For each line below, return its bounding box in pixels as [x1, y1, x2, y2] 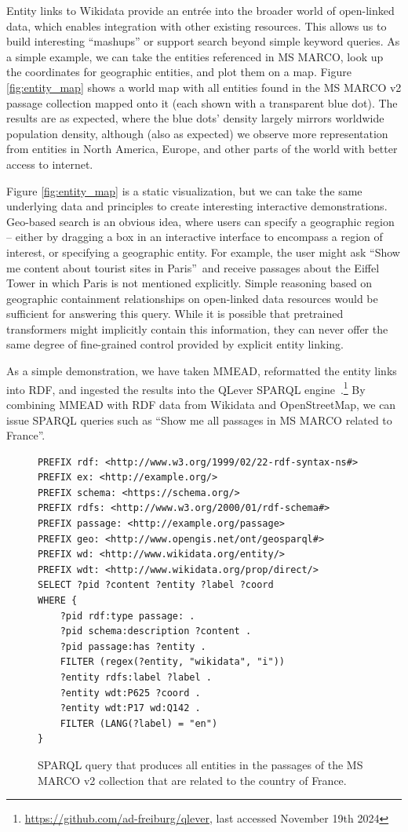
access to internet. [6, 155, 93, 172]
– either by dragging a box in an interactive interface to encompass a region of [6, 228, 383, 245]
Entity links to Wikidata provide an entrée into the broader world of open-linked [6, 2, 395, 18]
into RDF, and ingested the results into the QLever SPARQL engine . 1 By [6, 378, 366, 397]
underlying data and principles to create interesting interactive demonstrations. [6, 198, 388, 214]
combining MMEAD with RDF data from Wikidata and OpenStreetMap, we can [6, 396, 396, 412]
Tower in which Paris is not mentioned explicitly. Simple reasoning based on [6, 275, 373, 291]
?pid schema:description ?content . [60, 626, 252, 637]
